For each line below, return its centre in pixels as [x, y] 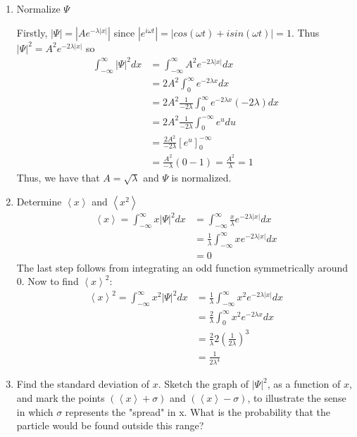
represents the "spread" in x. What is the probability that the [198, 411]
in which [35, 411]
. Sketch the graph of [203, 384]
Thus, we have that [58, 178]
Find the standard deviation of [83, 384]
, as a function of [304, 384]
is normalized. [201, 178]
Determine [39, 201]
